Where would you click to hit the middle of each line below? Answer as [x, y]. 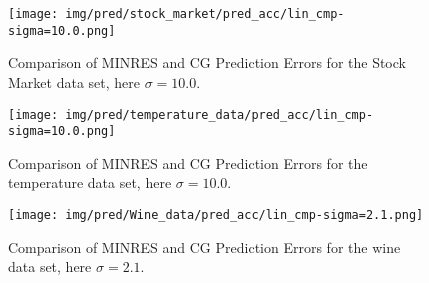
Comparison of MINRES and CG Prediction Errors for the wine [204, 246]
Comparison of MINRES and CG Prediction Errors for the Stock [207, 62]
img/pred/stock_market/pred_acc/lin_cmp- [205, 14]
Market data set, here [74, 81]
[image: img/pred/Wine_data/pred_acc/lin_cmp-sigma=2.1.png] [216, 215]
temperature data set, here [90, 182]
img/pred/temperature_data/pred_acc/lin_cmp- [219, 114]
